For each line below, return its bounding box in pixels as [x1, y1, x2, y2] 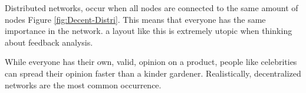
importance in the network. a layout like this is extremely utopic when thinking [5, 25, 292, 37]
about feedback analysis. [5, 36, 93, 48]
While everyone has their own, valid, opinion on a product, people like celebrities [5, 56, 297, 68]
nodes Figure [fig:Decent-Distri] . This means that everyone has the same [5, 13, 266, 25]
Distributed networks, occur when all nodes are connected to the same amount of [5, 2, 298, 13]
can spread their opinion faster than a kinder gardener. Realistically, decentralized [5, 67, 301, 79]
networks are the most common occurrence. [5, 78, 162, 91]
